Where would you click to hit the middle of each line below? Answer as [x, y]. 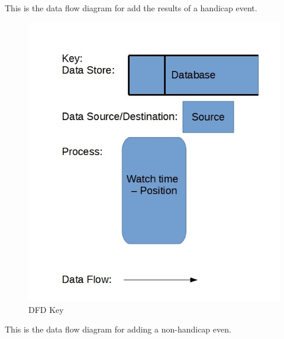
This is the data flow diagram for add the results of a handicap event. [131, 8]
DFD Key [46, 309]
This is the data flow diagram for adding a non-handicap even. [118, 329]
